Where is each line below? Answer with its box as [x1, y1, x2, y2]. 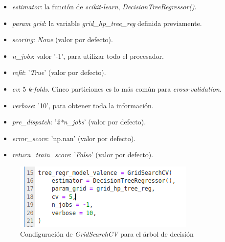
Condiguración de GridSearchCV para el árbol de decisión [20, 228, 194, 239]
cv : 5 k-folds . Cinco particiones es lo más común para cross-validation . [12, 83, 222, 94]
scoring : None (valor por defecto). [12, 34, 113, 45]
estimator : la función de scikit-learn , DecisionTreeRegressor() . [12, 1, 197, 11]
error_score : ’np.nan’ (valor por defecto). [12, 133, 135, 143]
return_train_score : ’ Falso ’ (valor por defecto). [12, 149, 154, 160]
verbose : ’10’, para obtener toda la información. [12, 100, 154, 110]
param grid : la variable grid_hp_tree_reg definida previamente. [12, 18, 202, 28]
